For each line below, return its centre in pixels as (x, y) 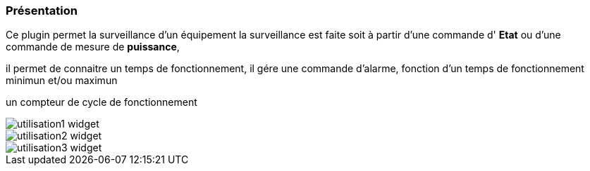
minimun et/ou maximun (62, 81)
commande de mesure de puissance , (93, 47)
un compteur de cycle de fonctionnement (102, 102)
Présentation (42, 11)
